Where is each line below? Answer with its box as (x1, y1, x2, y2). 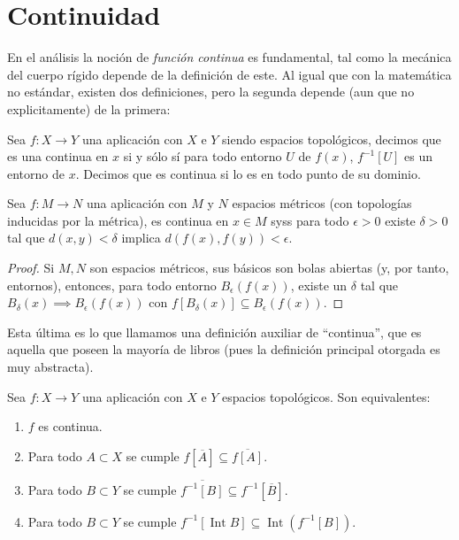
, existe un (290, 275, 348, 294)
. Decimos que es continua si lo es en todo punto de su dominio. (75, 164, 421, 182)
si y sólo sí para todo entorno (123, 147, 282, 166)
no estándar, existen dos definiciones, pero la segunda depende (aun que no (7, 82, 415, 101)
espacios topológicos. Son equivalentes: (222, 387, 431, 405)
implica (121, 228, 161, 247)
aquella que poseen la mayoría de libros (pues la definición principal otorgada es (7, 340, 440, 359)
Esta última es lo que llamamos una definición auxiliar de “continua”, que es (7, 322, 422, 341)
